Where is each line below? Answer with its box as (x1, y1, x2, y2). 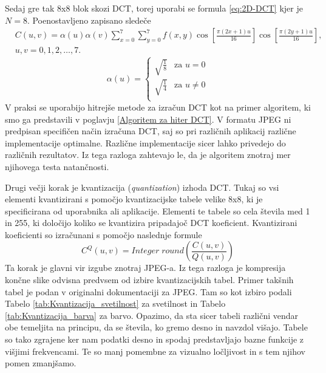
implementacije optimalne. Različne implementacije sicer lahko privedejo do (5, 136, 286, 149)
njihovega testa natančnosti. (5, 160, 109, 173)
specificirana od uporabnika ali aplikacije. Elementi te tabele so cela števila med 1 (5, 204, 310, 217)
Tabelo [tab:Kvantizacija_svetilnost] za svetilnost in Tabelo (5, 297, 226, 310)
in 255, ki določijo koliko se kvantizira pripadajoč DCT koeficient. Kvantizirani (5, 216, 297, 229)
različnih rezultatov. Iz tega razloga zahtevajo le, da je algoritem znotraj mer (5, 148, 291, 161)
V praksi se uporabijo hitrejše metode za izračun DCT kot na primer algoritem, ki (5, 100, 311, 113)
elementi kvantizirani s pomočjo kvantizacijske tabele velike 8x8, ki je (5, 193, 263, 205)
